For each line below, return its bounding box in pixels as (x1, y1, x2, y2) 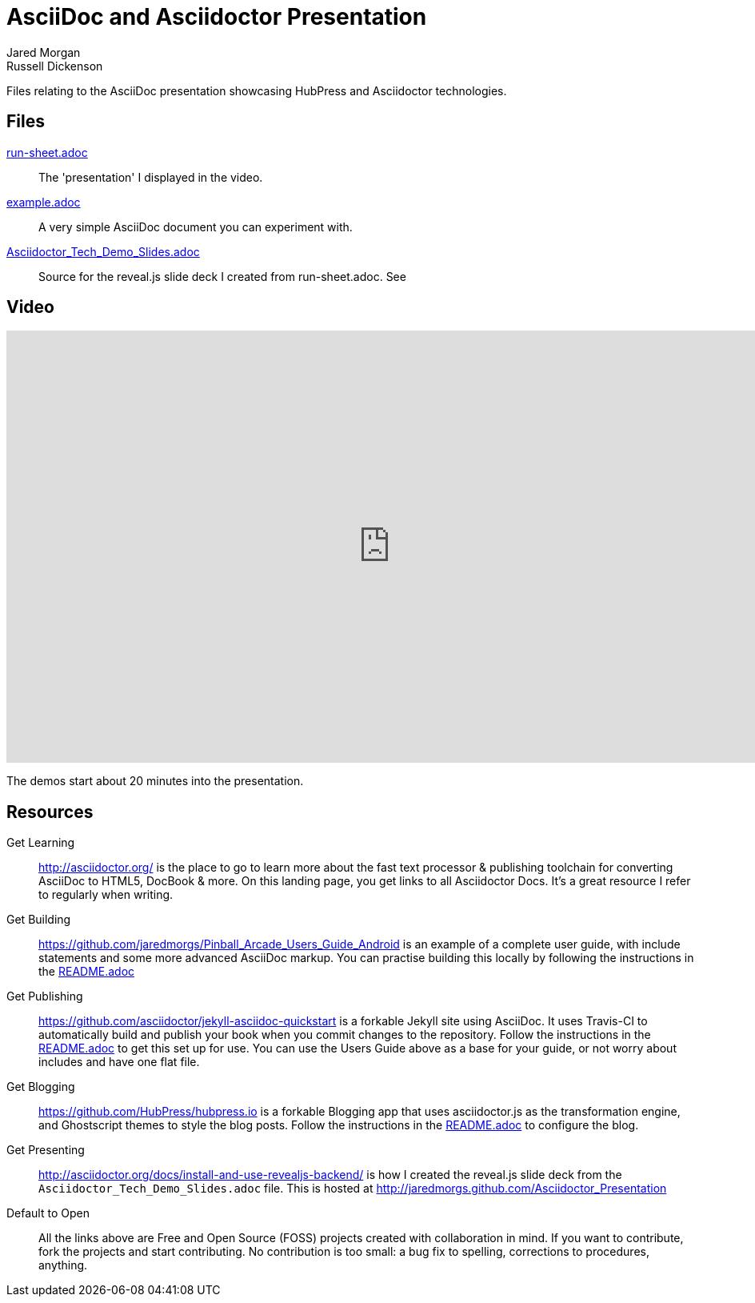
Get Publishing (6, 989, 83, 1004)
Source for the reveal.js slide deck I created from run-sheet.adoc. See (38, 269, 406, 283)
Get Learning (6, 836, 75, 850)
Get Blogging (6, 1080, 75, 1094)
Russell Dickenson (6, 58, 103, 73)
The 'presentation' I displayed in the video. (38, 170, 263, 184)
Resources (6, 801, 94, 822)
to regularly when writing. (38, 888, 174, 902)
